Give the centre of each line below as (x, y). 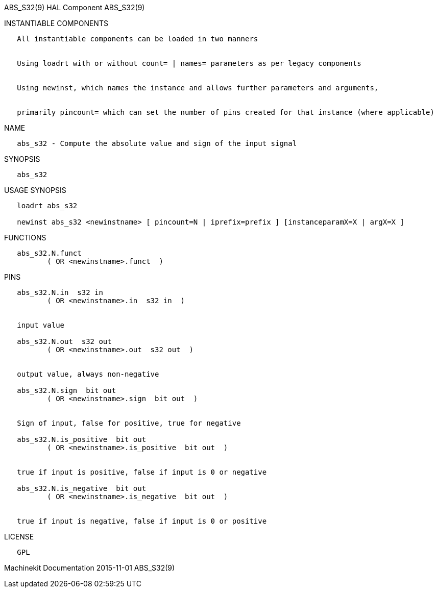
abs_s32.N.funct (49, 253)
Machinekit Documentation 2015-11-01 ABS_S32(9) (90, 568)
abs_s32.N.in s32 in (60, 292)
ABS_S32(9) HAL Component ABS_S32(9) (75, 7)
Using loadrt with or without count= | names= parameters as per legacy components (189, 63)
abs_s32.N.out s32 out (64, 341)
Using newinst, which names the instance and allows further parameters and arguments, (198, 88)
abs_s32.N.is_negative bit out (82, 488)
